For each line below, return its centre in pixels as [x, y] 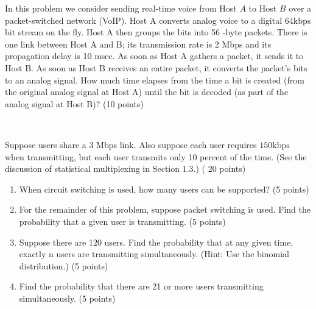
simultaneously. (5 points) [67, 298]
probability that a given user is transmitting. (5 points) [122, 221]
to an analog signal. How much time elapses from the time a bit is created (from [155, 80]
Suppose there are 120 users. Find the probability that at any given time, [156, 242]
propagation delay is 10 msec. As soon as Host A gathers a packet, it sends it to [154, 56]
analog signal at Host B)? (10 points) [74, 103]
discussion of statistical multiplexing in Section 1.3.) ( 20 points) [125, 169]
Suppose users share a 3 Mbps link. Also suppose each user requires [131, 144]
